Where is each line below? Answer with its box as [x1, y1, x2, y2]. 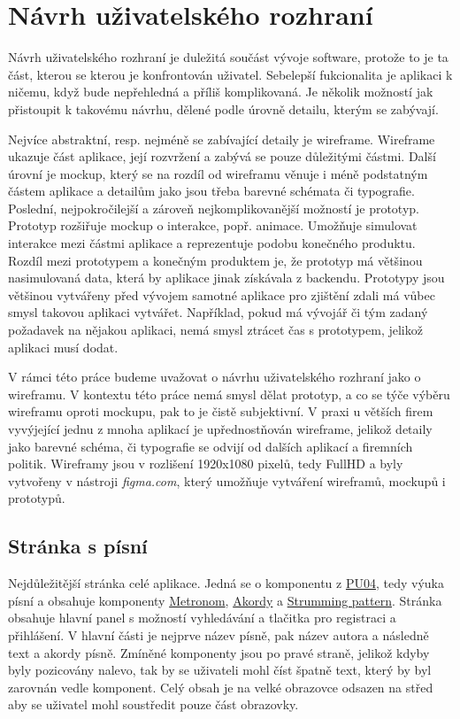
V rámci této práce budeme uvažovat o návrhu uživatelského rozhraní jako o [8, 367, 421, 386]
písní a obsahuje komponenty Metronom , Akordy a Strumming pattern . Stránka [8, 591, 442, 609]
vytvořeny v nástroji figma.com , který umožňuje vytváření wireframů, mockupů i [8, 471, 446, 490]
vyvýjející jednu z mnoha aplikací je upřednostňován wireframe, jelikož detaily [8, 420, 433, 437]
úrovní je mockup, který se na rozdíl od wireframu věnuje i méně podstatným [8, 164, 428, 182]
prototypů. [8, 489, 65, 507]
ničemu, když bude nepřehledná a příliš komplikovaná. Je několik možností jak [8, 82, 433, 101]
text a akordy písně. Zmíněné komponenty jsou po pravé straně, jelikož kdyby [8, 643, 430, 661]
